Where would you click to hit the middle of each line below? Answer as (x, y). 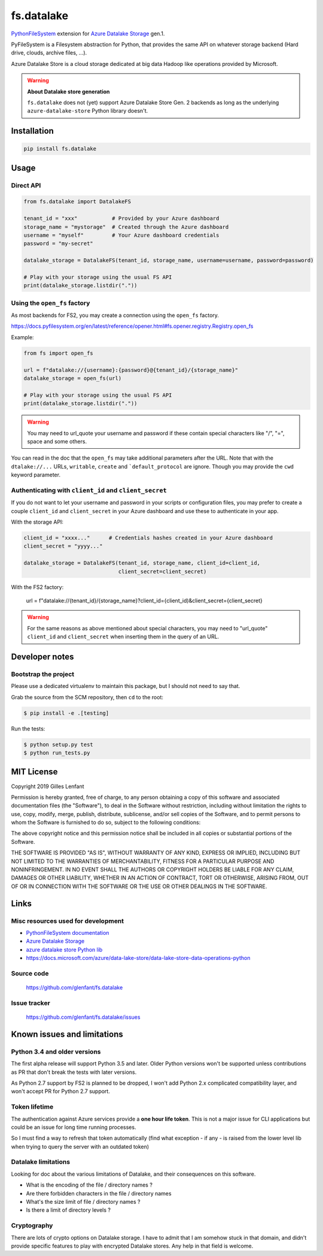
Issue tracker (31, 1003)
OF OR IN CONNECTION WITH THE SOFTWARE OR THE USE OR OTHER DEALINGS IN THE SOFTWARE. (139, 886)
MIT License (34, 772)
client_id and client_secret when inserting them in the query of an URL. (123, 637)
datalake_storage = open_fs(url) (73, 378)
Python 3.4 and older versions (56, 1052)
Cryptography (32, 1225)
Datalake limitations (41, 1162)
